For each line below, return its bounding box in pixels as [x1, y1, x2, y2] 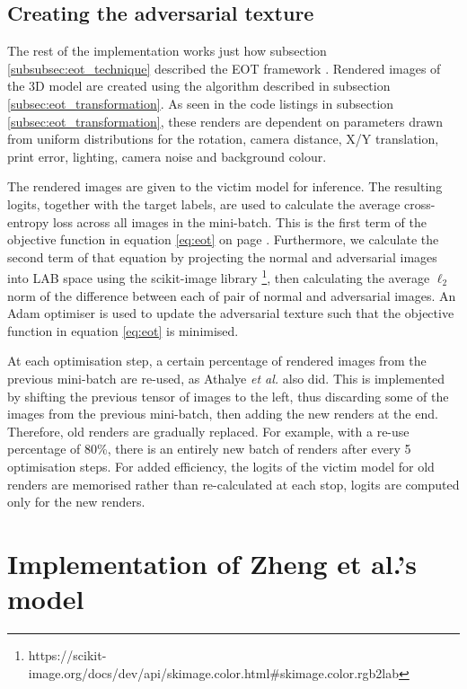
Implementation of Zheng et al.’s [7, 544, 417, 581]
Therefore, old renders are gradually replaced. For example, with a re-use [7, 421, 410, 440]
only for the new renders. [7, 492, 145, 511]
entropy [7, 212, 49, 231]
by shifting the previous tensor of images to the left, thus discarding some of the [7, 386, 449, 405]
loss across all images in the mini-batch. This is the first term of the [52, 212, 427, 231]
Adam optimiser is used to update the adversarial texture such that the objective [7, 304, 454, 322]
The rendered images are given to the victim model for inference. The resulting [7, 177, 443, 196]
